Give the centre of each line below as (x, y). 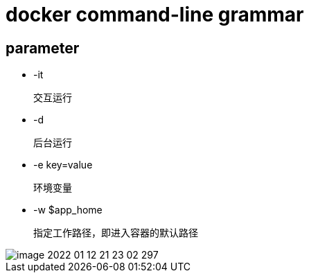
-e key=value (63, 165)
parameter (43, 48)
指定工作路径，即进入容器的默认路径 (116, 233)
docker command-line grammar (155, 15)
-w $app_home (68, 210)
